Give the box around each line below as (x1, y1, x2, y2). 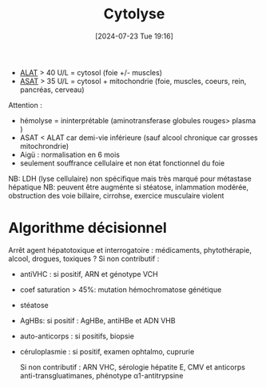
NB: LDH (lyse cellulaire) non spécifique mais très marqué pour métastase (8, 174, 252, 183)
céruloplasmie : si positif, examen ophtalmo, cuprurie (19, 346, 195, 356)
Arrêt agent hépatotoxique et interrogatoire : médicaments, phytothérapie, (8, 245, 252, 254)
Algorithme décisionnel (8, 219, 168, 237)
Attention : (8, 100, 42, 110)
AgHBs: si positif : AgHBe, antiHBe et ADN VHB (19, 315, 176, 325)
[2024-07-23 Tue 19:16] (94, 31, 174, 41)
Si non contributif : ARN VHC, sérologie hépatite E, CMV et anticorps (19, 362, 246, 372)
